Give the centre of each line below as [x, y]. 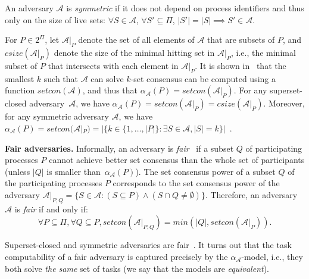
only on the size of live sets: [55, 19]
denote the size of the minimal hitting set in [134, 52]
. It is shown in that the [241, 65]
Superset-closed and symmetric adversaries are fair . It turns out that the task [148, 245]
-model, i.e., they [272, 256]
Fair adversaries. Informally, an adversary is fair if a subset [119, 148]
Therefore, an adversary [254, 194]
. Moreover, [284, 103]
